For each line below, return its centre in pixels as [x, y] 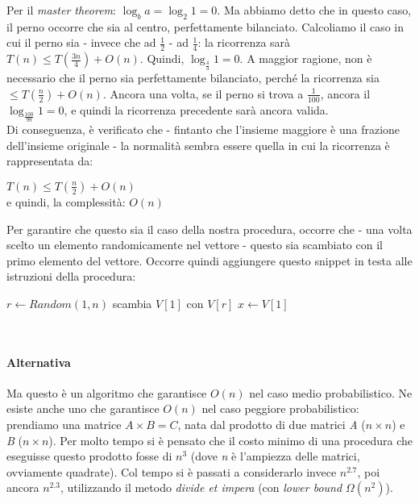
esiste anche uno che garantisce [83, 408]
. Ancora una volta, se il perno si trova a [203, 93]
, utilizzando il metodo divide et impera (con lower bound [201, 487]
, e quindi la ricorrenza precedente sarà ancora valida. [196, 109]
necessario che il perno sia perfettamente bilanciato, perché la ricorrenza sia [193, 78]
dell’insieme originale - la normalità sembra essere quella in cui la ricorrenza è [198, 145]
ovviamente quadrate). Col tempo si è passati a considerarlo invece [172, 471]
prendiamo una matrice [64, 425]
